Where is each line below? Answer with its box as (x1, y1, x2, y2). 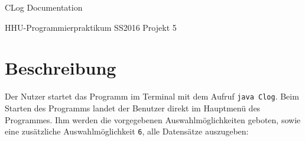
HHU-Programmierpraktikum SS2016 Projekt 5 (5, 21, 177, 33)
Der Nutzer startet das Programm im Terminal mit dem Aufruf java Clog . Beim (5, 90, 299, 102)
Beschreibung (5, 56, 116, 80)
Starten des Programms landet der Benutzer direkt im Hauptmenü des (5, 101, 261, 114)
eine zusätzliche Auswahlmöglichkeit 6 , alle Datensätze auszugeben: (5, 125, 249, 137)
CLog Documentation (5, 1, 83, 13)
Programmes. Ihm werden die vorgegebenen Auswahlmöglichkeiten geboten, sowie (5, 113, 301, 126)
